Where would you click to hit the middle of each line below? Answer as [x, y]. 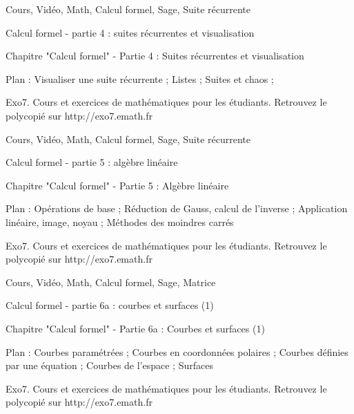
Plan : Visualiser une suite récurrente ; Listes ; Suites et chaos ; [140, 78]
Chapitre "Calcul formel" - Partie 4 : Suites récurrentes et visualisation [155, 56]
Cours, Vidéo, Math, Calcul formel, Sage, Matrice [111, 282]
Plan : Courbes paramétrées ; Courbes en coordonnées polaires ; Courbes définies [177, 351]
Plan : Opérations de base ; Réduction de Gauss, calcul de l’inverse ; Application [177, 208]
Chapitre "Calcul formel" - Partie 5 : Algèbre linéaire [117, 185]
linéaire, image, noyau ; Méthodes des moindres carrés [120, 222]
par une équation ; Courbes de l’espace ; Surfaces [109, 365]
